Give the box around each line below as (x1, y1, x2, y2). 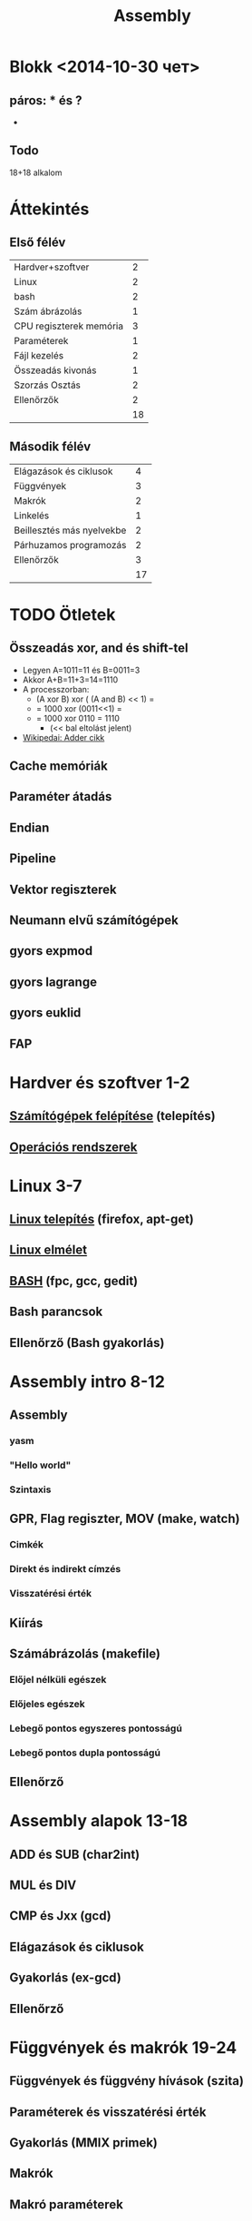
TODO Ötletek (9, 604, 116, 624)
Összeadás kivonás (14, 364, 97, 377)
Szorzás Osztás (14, 378, 82, 391)
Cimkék (9, 1538, 44, 1551)
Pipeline (9, 850, 57, 867)
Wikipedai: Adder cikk (22, 732, 105, 742)
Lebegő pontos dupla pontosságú (9, 1746, 161, 1759)
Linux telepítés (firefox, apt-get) (9, 1212, 195, 1227)
